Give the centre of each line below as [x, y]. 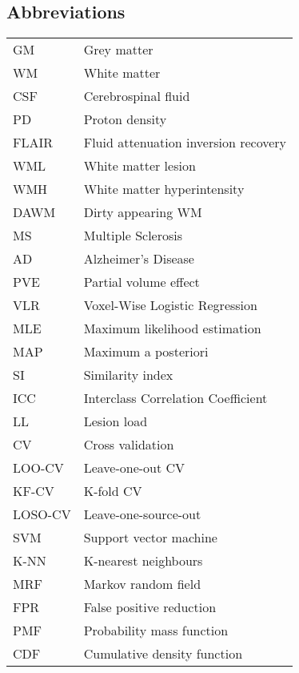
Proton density [125, 119]
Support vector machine [150, 538]
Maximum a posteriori [146, 352]
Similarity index [128, 375]
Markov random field [142, 584]
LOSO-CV [42, 514]
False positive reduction [150, 607]
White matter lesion [140, 166]
